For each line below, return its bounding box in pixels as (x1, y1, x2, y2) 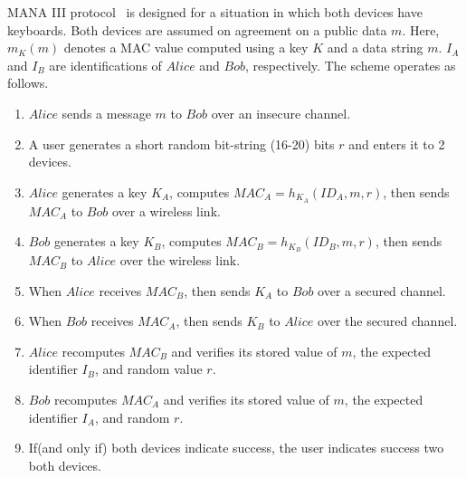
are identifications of (49, 55, 162, 74)
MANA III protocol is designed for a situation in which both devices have (7, 3, 423, 21)
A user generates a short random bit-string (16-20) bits (28, 134, 335, 153)
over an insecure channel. (211, 103, 351, 122)
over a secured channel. (318, 281, 446, 300)
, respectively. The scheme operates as (245, 55, 456, 74)
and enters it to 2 (348, 134, 445, 153)
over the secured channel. (318, 311, 458, 330)
